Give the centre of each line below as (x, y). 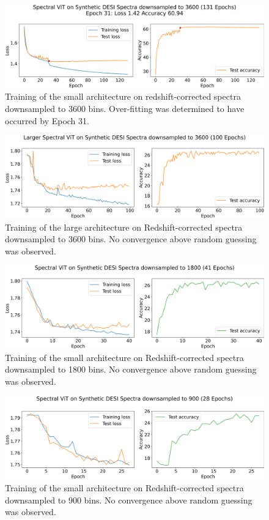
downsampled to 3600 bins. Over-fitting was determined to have (125, 108)
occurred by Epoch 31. (47, 120)
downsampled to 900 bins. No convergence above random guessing (129, 500)
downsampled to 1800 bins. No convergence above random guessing (131, 369)
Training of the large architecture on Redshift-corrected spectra (124, 227)
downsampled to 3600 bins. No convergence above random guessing (131, 239)
